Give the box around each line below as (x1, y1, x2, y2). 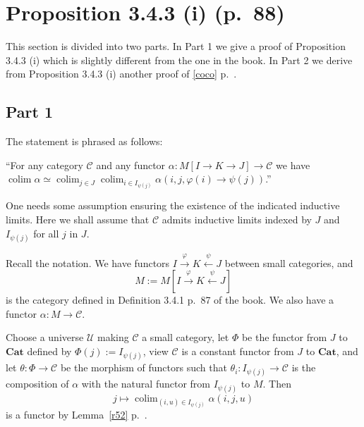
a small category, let (142, 330, 229, 345)
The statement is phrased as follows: (6, 134, 163, 149)
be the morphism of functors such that (60, 360, 227, 375)
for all (33, 225, 59, 240)
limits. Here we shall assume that (6, 211, 150, 226)
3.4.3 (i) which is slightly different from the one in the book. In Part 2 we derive (6, 52, 353, 67)
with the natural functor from (81, 376, 210, 391)
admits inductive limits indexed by (162, 211, 312, 226)
